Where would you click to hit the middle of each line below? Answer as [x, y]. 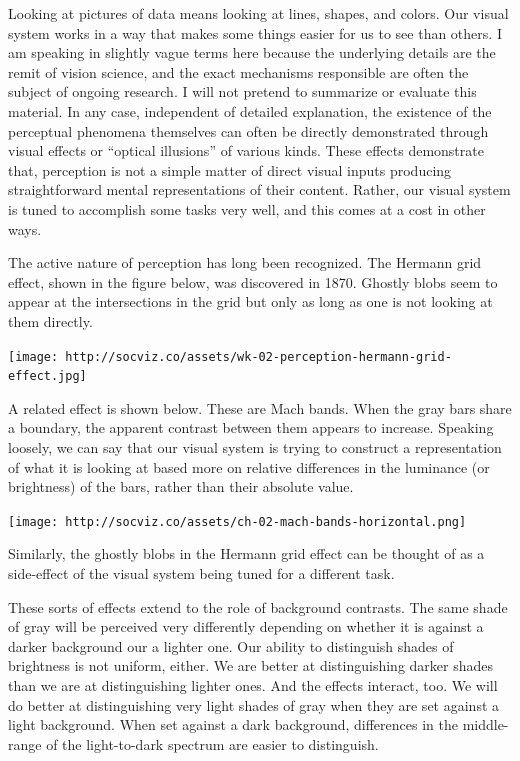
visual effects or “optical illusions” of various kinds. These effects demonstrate [246, 150]
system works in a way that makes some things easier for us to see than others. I [255, 32]
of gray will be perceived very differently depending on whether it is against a [246, 626]
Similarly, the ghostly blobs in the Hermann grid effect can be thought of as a [246, 553]
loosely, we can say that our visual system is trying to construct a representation [255, 447]
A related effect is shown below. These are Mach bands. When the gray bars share [260, 407]
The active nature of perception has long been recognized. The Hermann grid [245, 262]
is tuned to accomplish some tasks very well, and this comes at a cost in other [247, 208]
